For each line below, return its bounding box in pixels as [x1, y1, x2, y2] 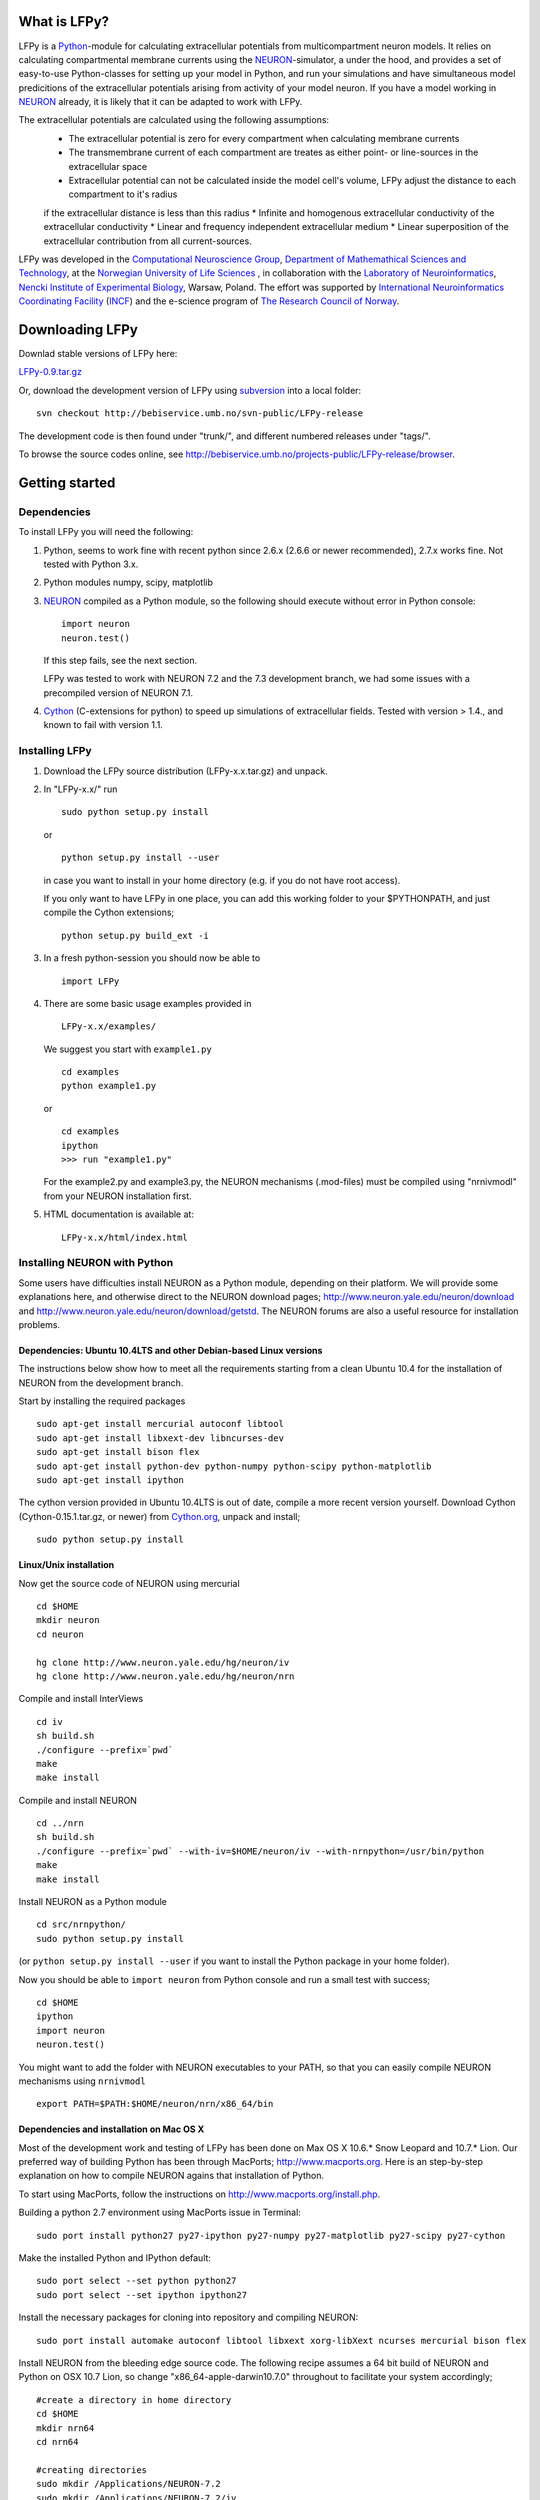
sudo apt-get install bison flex [36, 1446, 200, 1458]
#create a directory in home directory [36, 2394, 232, 2405]
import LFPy [61, 975, 120, 987]
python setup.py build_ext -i [61, 930, 210, 941]
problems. [18, 1318, 60, 1330]
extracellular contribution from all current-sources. [43, 235, 252, 247]
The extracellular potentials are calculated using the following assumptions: [18, 114, 330, 126]
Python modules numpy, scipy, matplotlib [43, 576, 214, 589]
